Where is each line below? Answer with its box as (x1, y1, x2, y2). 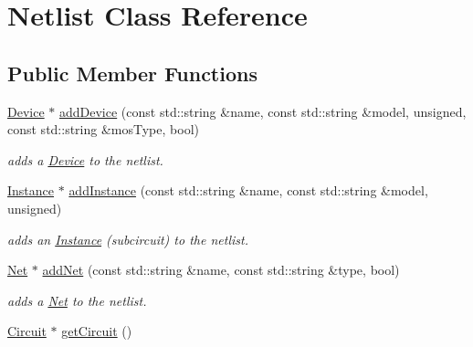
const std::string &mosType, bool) (7, 120, 199, 139)
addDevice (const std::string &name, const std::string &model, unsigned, (58, 101, 467, 121)
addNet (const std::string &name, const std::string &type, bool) (42, 260, 400, 279)
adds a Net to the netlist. (7, 290, 147, 310)
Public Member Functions (7, 58, 258, 87)
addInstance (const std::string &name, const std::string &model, (68, 181, 428, 200)
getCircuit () (61, 321, 132, 341)
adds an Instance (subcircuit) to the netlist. (7, 229, 248, 248)
